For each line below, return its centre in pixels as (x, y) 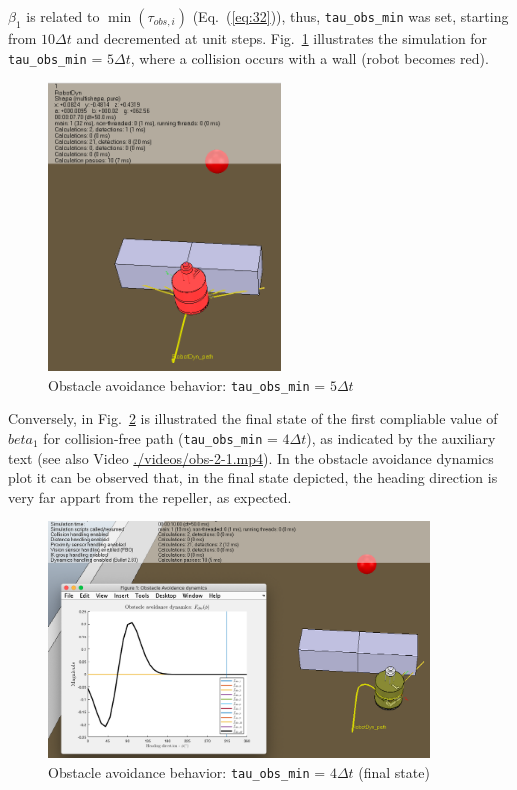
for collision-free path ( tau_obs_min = (160, 437)
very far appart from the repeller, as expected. (150, 496)
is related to (63, 16)
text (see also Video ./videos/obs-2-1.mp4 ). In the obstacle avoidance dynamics (251, 457)
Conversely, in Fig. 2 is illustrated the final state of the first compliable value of (253, 418)
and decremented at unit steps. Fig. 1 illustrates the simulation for (282, 38)
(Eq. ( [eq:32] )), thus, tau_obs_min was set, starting (350, 16)
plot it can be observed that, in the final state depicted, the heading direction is (253, 477)
